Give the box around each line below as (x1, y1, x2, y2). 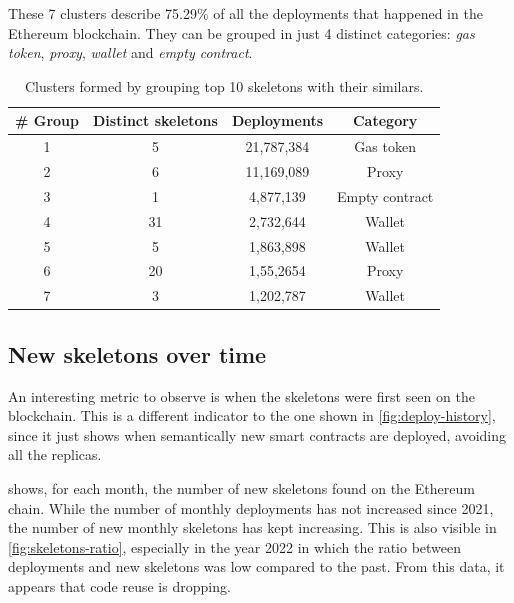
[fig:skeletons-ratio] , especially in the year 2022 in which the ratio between (8, 536, 462, 557)
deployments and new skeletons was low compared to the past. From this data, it (8, 556, 505, 577)
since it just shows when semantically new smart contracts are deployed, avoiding (8, 424, 506, 445)
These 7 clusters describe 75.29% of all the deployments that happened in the (8, 3, 483, 23)
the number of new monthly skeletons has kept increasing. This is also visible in (8, 517, 497, 538)
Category (352, 110, 418, 131)
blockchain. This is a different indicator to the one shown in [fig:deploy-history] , (8, 405, 496, 426)
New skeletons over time (8, 338, 267, 369)
